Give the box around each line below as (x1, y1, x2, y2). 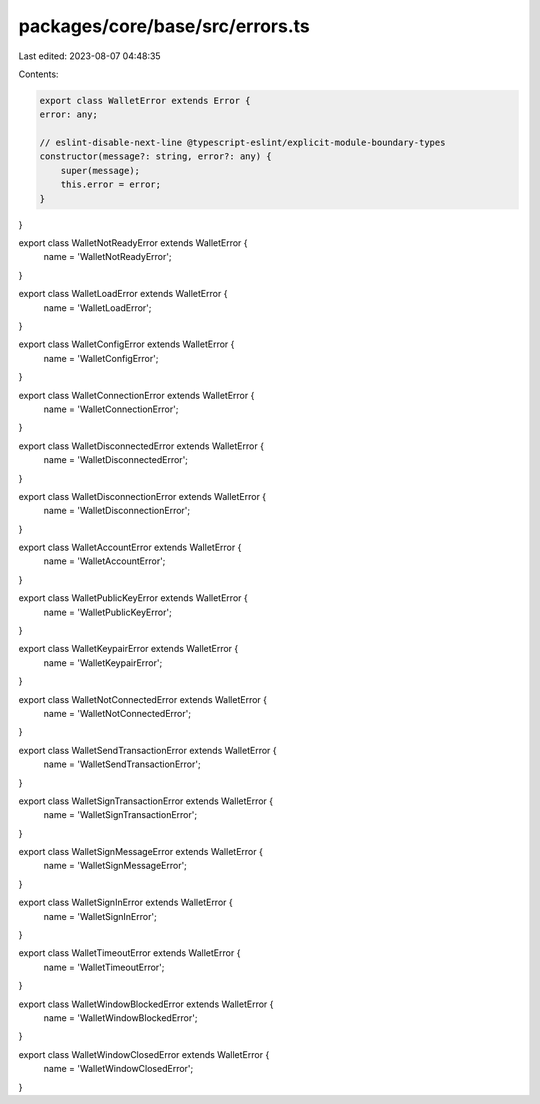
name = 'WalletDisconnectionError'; (43, 505, 191, 517)
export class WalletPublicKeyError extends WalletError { (18, 592, 249, 604)
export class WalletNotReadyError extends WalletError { (18, 237, 249, 249)
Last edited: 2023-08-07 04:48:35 (18, 50, 161, 62)
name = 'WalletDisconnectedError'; (43, 454, 189, 466)
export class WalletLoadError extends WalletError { (18, 288, 228, 300)
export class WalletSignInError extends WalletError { (18, 896, 234, 909)
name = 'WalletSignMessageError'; (43, 860, 187, 872)
